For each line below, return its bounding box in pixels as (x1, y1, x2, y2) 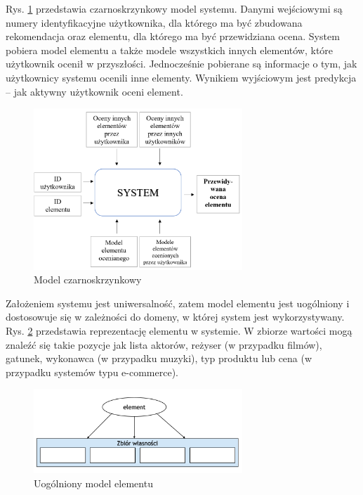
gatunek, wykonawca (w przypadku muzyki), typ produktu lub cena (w (6, 351, 312, 366)
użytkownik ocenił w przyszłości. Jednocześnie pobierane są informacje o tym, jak (6, 56, 357, 71)
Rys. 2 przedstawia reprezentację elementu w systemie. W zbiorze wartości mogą (6, 323, 352, 337)
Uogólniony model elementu (34, 475, 153, 490)
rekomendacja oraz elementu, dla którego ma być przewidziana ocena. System (6, 29, 340, 44)
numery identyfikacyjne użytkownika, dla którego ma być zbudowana (6, 15, 303, 30)
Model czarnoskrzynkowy (34, 272, 142, 287)
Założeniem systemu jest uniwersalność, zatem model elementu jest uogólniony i (6, 295, 350, 310)
